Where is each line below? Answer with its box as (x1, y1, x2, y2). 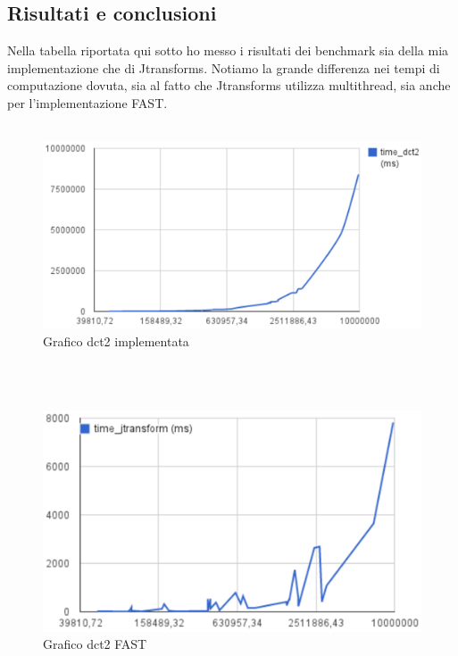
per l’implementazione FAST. (7, 93, 168, 112)
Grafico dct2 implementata (43, 331, 189, 350)
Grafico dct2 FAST (43, 635, 147, 653)
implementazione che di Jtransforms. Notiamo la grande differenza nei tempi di (7, 58, 440, 77)
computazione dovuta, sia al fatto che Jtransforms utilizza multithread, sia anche (7, 76, 451, 95)
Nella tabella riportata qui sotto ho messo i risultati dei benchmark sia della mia (7, 41, 449, 60)
